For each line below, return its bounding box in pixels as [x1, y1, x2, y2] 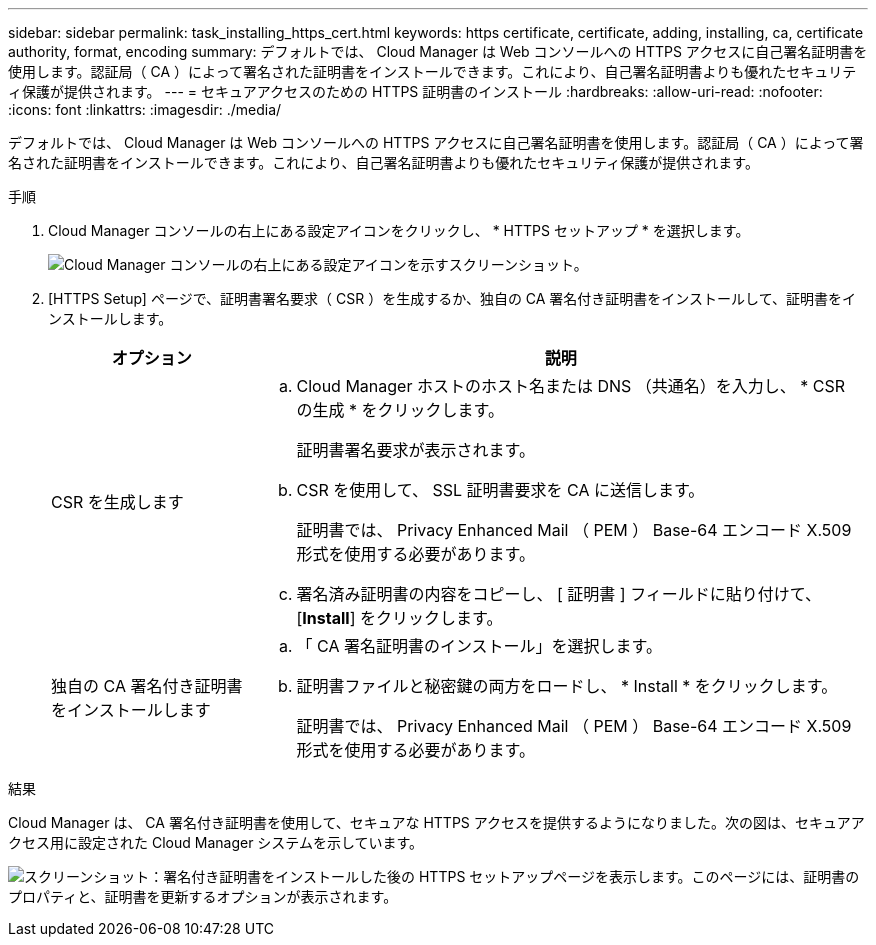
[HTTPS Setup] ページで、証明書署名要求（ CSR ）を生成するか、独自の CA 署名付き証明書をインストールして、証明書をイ [48, 290, 856, 307]
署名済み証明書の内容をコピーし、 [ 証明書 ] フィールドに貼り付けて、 [296, 584, 822, 604]
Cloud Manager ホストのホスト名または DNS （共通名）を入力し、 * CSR [296, 376, 846, 396]
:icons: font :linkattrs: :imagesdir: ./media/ [8, 101, 282, 118]
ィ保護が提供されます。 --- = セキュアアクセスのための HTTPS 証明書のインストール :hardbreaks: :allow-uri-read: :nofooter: [8, 83, 823, 100]
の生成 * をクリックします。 [296, 400, 504, 420]
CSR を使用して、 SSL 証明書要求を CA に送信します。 [296, 480, 705, 500]
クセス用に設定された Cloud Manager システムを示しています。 [8, 834, 424, 851]
